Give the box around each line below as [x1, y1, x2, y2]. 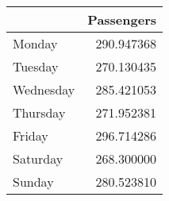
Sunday [13, 172, 54, 191]
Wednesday [13, 80, 75, 99]
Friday [13, 126, 48, 145]
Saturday [13, 149, 63, 168]
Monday [13, 34, 58, 52]
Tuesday [13, 57, 59, 75]
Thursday [13, 103, 66, 122]
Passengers [87, 10, 157, 29]
